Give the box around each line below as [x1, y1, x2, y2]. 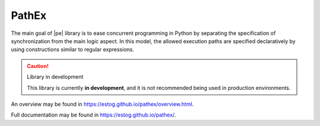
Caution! [27, 62, 49, 69]
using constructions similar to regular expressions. [11, 46, 135, 53]
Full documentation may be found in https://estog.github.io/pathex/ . [11, 111, 176, 118]
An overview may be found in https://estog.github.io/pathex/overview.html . [11, 101, 194, 108]
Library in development [27, 73, 84, 80]
